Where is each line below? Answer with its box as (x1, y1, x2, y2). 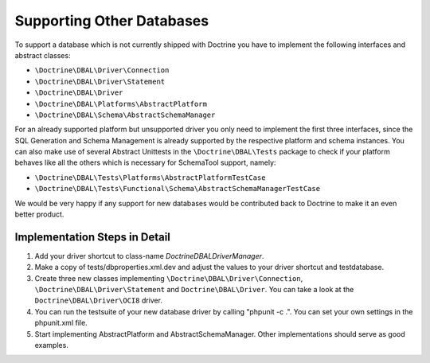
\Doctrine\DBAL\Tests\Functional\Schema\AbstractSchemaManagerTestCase (34, 184, 321, 193)
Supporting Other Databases (14, 12, 209, 29)
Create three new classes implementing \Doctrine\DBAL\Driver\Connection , (34, 273, 303, 283)
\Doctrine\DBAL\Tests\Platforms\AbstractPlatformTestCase (34, 173, 266, 182)
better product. (14, 209, 64, 219)
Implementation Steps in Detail (14, 230, 171, 244)
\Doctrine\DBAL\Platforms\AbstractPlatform (34, 100, 207, 108)
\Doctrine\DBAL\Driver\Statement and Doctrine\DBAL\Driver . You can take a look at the (34, 285, 354, 295)
